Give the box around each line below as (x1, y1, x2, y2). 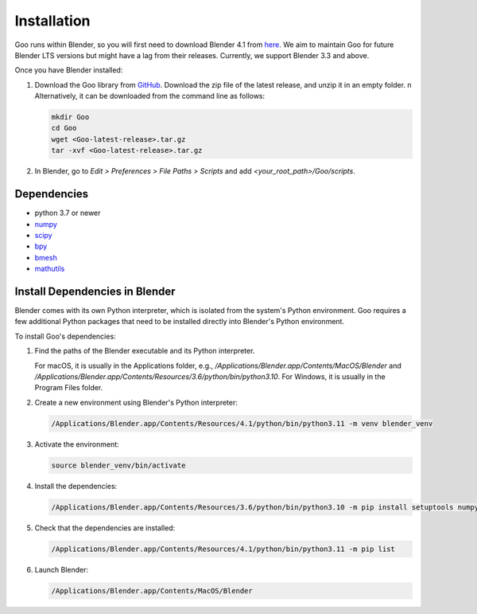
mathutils (34, 264, 65, 274)
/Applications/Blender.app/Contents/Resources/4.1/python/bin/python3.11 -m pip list (51, 544, 395, 553)
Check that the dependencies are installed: (34, 522, 176, 533)
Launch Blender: (34, 565, 89, 574)
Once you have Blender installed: (14, 65, 123, 75)
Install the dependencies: (34, 481, 118, 491)
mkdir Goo (51, 112, 90, 122)
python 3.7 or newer (34, 208, 101, 218)
